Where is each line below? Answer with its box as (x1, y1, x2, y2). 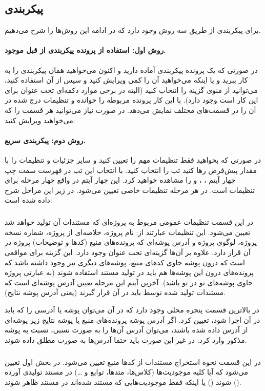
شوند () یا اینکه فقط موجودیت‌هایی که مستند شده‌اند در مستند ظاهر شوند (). (5, 376, 241, 387)
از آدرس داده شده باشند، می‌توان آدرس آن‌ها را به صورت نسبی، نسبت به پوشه (5, 324, 248, 335)
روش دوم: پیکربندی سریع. (5, 134, 86, 145)
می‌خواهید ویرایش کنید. (5, 114, 75, 125)
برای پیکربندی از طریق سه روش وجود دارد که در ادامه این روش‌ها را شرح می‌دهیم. (5, 25, 261, 35)
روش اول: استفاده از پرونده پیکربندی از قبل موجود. (5, 45, 166, 55)
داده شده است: (5, 194, 52, 205)
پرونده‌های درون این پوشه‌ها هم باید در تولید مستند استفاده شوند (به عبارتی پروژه (5, 267, 254, 278)
